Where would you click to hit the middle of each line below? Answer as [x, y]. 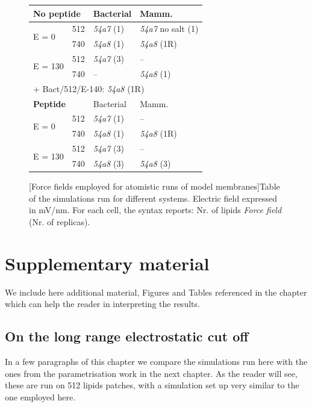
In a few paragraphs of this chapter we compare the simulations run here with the [156, 361]
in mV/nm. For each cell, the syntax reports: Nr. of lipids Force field [155, 210]
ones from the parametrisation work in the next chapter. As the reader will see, [151, 373]
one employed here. [40, 396]
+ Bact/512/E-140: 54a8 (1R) [89, 88]
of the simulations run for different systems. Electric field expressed [153, 198]
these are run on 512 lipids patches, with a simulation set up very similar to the [152, 385]
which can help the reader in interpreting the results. [102, 304]
